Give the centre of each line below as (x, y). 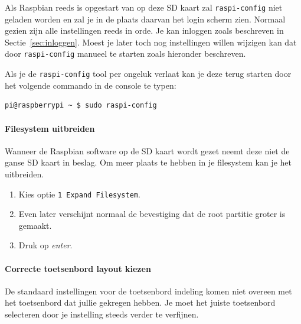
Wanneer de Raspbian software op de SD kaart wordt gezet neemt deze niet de (147, 150)
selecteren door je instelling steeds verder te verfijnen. (102, 314)
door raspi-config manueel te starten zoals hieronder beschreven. (125, 54)
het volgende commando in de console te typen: (91, 85)
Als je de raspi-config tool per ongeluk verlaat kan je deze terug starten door (148, 74)
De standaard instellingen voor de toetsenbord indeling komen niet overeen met (148, 291)
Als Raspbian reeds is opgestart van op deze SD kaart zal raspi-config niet (144, 7)
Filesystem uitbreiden (50, 128)
